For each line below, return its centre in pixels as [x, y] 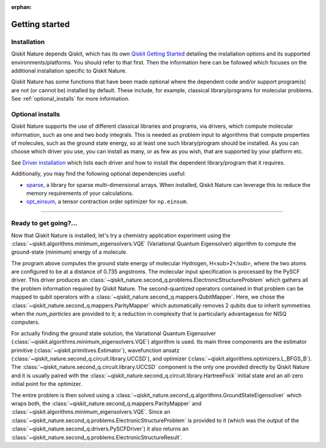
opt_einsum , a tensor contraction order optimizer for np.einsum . [107, 201]
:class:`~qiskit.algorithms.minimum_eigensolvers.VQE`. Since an [91, 412]
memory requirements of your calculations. [80, 193]
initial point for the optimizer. [47, 384]
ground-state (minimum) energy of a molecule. [69, 252]
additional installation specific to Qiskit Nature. [69, 71]
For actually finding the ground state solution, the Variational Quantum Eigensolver [114, 333]
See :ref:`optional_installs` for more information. [70, 99]
